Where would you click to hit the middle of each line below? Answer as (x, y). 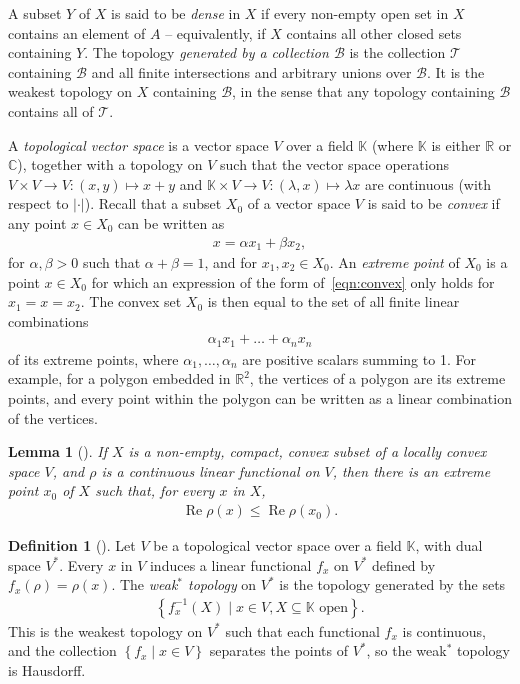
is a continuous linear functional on (210, 470)
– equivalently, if (215, 32)
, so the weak (406, 650)
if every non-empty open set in (355, 13)
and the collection (62, 650)
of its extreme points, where (93, 358)
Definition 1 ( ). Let (72, 545)
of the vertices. (53, 417)
